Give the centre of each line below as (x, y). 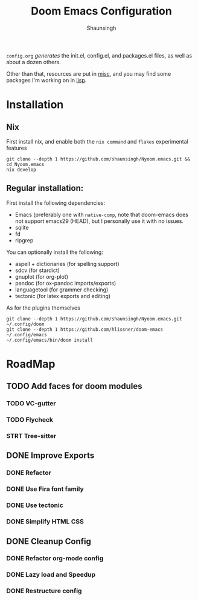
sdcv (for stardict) (37, 270)
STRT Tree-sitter (31, 436)
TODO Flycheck (30, 420)
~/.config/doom (25, 324)
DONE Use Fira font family (45, 489)
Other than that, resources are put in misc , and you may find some (89, 73)
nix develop (21, 170)
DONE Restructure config (44, 591)
